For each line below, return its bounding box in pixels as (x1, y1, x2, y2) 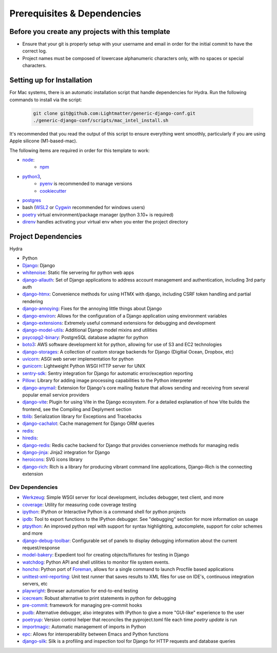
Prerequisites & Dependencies (9, 8, 142, 19)
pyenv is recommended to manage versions (39, 180, 133, 187)
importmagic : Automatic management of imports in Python (22, 624, 146, 630)
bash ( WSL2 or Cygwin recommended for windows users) (22, 204, 145, 211)
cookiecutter (39, 188, 67, 194)
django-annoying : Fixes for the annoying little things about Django (22, 306, 162, 312)
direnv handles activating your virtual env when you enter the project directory (22, 219, 188, 225)
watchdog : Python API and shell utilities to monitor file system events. (22, 559, 170, 565)
